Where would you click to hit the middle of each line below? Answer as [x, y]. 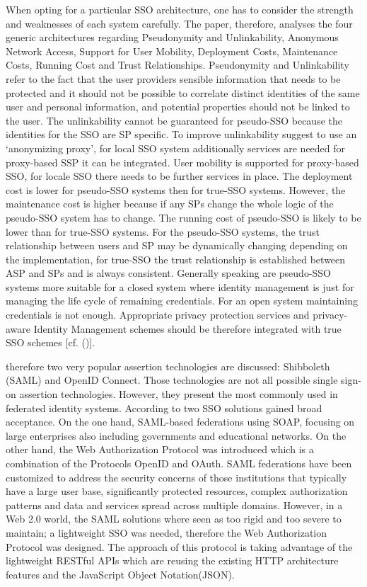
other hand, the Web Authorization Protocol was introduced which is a [160, 449]
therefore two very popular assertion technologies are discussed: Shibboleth [168, 366]
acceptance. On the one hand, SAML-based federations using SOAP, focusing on [180, 422]
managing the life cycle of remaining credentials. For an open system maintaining [182, 301]
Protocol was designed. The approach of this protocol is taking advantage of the [179, 546]
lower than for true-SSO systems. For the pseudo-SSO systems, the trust [163, 231]
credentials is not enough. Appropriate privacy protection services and [158, 315]
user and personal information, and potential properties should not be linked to [178, 107]
